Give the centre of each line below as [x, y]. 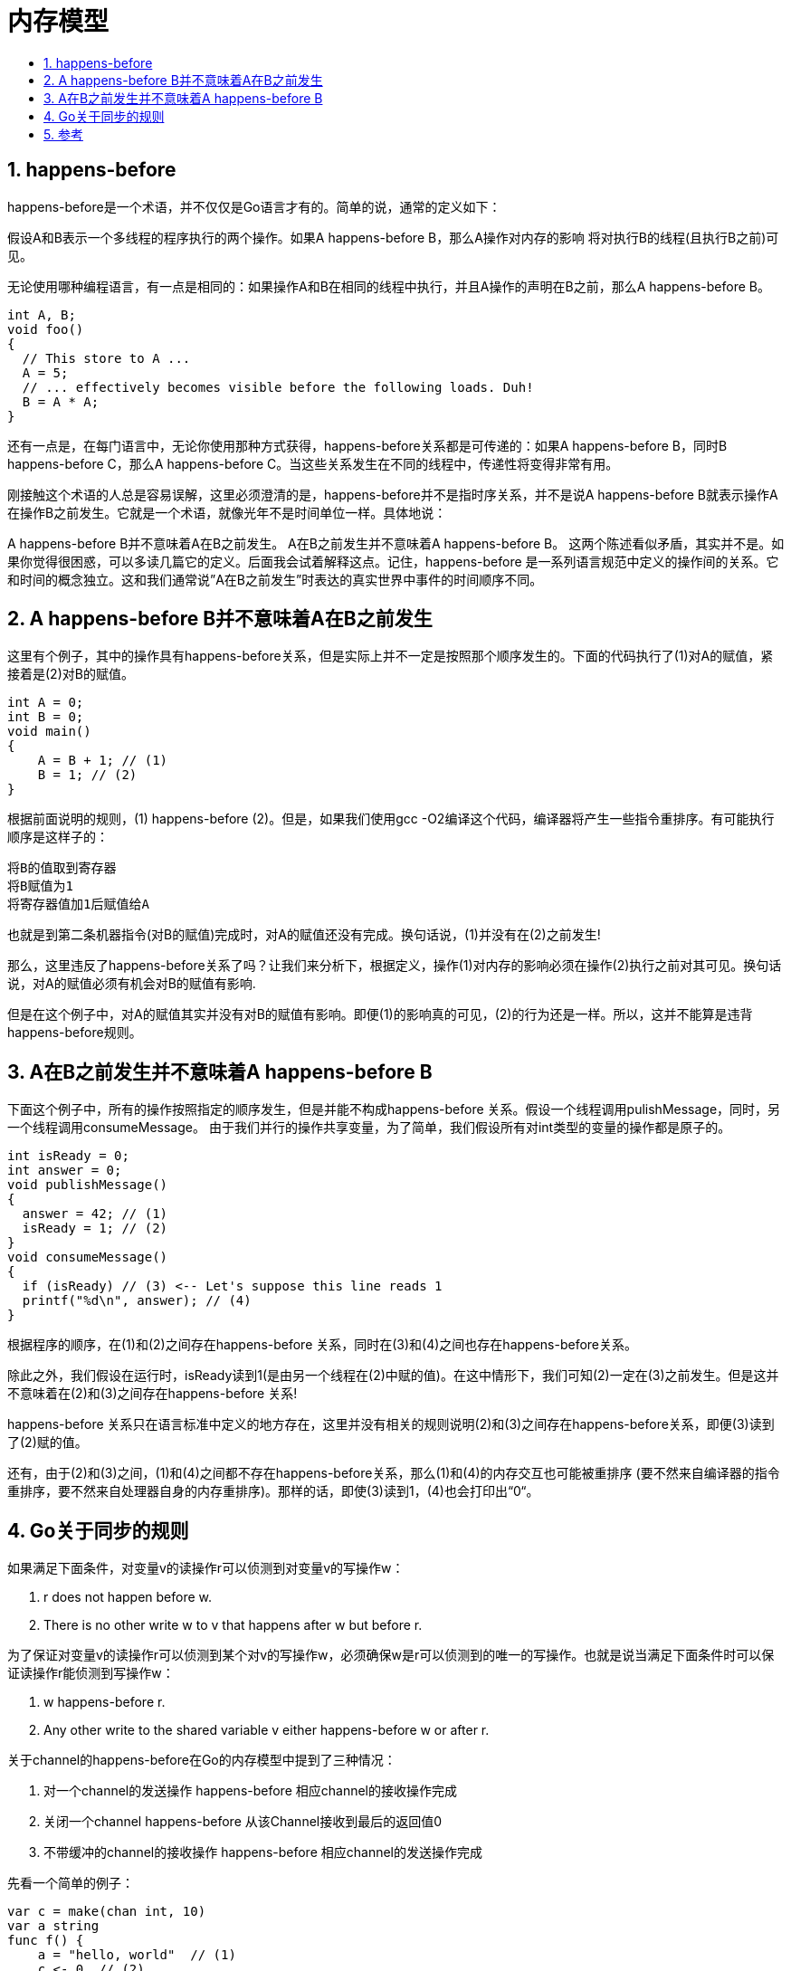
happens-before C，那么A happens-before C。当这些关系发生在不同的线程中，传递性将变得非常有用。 [313, 463]
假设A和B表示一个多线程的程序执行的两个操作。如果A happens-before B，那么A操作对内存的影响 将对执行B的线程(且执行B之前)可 [393, 237]
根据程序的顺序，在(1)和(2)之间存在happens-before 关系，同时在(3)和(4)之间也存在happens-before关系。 [323, 1345]
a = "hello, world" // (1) [137, 1955]
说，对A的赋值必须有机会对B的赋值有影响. [132, 984]
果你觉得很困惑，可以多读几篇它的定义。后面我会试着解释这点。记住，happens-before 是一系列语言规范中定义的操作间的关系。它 [393, 561]
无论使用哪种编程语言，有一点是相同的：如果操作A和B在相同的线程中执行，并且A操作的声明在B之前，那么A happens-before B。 [389, 286]
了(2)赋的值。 [48, 1443]
